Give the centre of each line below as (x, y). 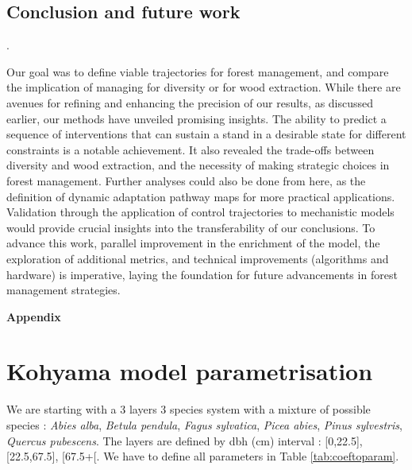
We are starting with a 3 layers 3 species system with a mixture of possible (189, 409)
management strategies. (64, 290)
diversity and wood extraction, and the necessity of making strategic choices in (198, 165)
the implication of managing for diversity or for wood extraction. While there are (204, 87)
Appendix (34, 316)
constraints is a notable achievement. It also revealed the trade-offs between (191, 149)
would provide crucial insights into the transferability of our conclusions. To (191, 227)
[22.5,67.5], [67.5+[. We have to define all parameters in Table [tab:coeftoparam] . (203, 456)
